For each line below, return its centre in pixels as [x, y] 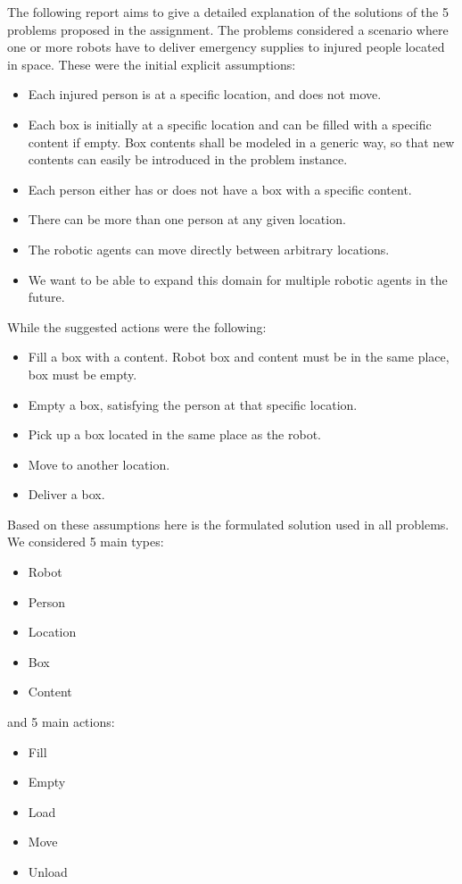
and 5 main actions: [61, 722]
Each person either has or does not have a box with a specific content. [220, 189]
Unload [48, 871]
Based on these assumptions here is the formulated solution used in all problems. [228, 524]
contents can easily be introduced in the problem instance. [188, 159]
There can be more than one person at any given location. [187, 219]
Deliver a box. [66, 494]
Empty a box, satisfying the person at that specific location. [193, 404]
